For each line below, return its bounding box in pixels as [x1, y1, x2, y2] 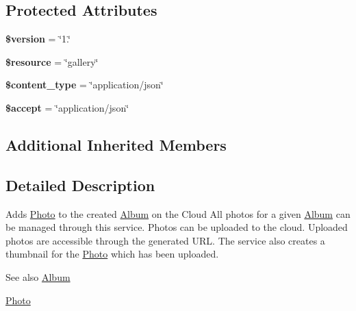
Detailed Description [5, 174, 155, 195]
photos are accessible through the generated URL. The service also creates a [5, 233, 325, 247]
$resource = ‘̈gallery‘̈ [5, 54, 99, 69]
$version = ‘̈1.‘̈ [5, 32, 71, 46]
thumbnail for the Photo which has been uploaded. [5, 247, 219, 261]
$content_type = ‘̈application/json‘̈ [5, 77, 164, 92]
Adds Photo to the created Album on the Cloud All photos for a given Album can [5, 206, 351, 221]
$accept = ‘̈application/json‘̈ [5, 100, 129, 114]
